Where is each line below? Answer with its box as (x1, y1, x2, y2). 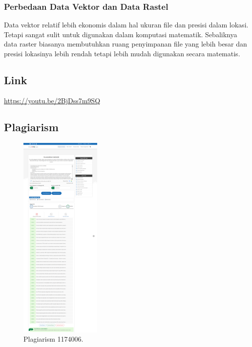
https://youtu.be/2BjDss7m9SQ (4, 95, 101, 105)
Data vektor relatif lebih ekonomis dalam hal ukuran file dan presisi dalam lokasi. (4, 20, 249, 30)
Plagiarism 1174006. (23, 334, 84, 344)
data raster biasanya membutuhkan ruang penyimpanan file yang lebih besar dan (4, 39, 247, 49)
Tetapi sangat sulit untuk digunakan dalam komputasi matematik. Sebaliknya (4, 29, 237, 39)
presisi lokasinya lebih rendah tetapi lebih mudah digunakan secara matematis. (4, 48, 240, 58)
